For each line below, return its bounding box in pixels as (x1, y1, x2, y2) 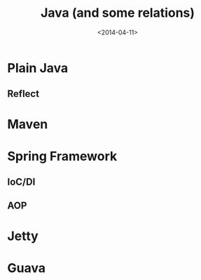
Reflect (7, 88, 40, 100)
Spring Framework (7, 148, 118, 164)
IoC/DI (7, 176, 36, 188)
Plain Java (7, 60, 69, 76)
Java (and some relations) (41, 5, 195, 21)
